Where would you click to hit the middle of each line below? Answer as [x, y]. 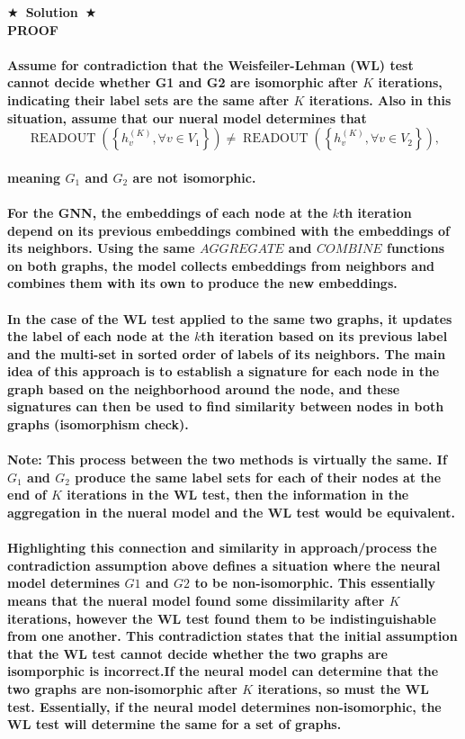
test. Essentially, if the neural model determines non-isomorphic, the [224, 706]
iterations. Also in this [380, 99]
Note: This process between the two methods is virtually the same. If [227, 460]
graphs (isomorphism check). [98, 424]
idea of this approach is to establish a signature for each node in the [224, 371]
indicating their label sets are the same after [148, 99]
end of [27, 495]
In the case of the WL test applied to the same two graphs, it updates [230, 318]
